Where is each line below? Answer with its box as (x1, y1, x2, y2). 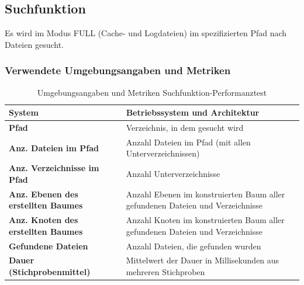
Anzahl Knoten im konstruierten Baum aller (126, 214, 285, 226)
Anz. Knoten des (9, 214, 78, 226)
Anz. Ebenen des (9, 187, 78, 200)
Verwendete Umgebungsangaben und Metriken (5, 63, 231, 78)
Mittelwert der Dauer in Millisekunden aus (126, 254, 279, 266)
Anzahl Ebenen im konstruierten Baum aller (126, 187, 285, 200)
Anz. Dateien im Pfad (9, 141, 99, 154)
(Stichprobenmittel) (9, 266, 91, 278)
